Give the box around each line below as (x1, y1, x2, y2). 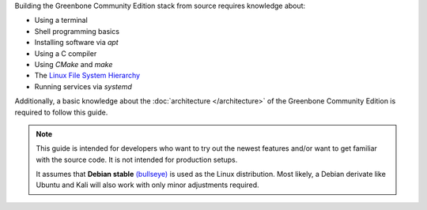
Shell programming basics (34, 26, 120, 36)
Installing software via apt (34, 38, 119, 47)
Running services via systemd (34, 81, 132, 91)
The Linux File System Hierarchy (34, 71, 141, 81)
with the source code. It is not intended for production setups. (36, 155, 238, 164)
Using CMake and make (34, 59, 113, 69)
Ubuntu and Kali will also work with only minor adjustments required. (36, 180, 260, 189)
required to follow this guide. (14, 107, 108, 117)
